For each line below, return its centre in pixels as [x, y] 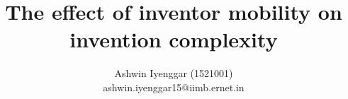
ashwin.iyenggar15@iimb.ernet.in [174, 87]
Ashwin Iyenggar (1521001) [174, 73]
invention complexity [174, 39]
